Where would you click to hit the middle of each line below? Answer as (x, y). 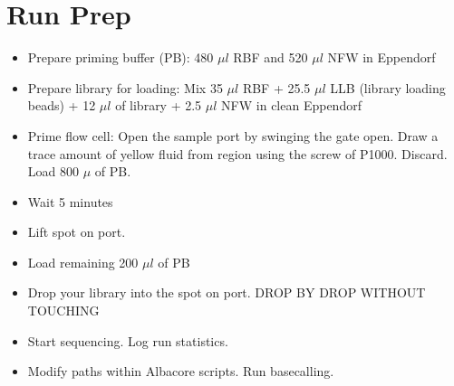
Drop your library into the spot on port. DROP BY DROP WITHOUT (227, 292)
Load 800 (53, 171)
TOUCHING (63, 311)
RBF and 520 (270, 57)
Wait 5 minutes (70, 201)
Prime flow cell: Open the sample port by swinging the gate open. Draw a (233, 135)
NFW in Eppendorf (382, 57)
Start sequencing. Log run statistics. (128, 340)
